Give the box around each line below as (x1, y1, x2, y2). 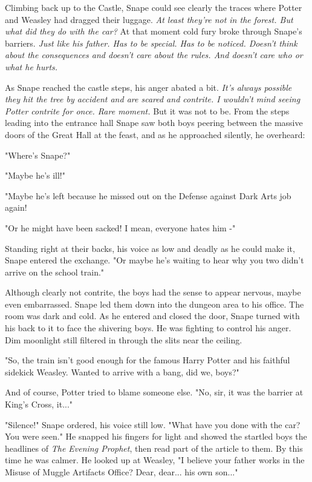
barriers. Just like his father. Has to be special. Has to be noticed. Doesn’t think (5, 36, 297, 49)
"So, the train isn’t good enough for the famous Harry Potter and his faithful (5, 354, 290, 366)
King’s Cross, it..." (5, 398, 73, 411)
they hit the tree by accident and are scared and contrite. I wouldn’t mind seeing (5, 93, 301, 105)
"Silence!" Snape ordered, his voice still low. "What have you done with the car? (5, 418, 301, 431)
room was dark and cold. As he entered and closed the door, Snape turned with (5, 309, 300, 322)
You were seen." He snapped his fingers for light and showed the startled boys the (5, 430, 307, 443)
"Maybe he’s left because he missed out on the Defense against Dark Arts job (5, 189, 291, 202)
